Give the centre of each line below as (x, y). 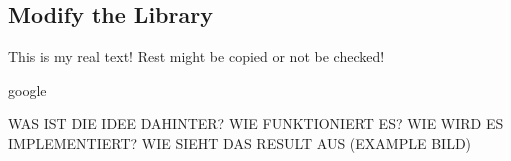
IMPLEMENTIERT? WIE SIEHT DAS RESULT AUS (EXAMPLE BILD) (240, 142)
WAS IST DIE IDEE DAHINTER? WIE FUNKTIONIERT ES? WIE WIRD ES (256, 123)
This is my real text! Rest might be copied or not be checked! (196, 56)
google (27, 89)
